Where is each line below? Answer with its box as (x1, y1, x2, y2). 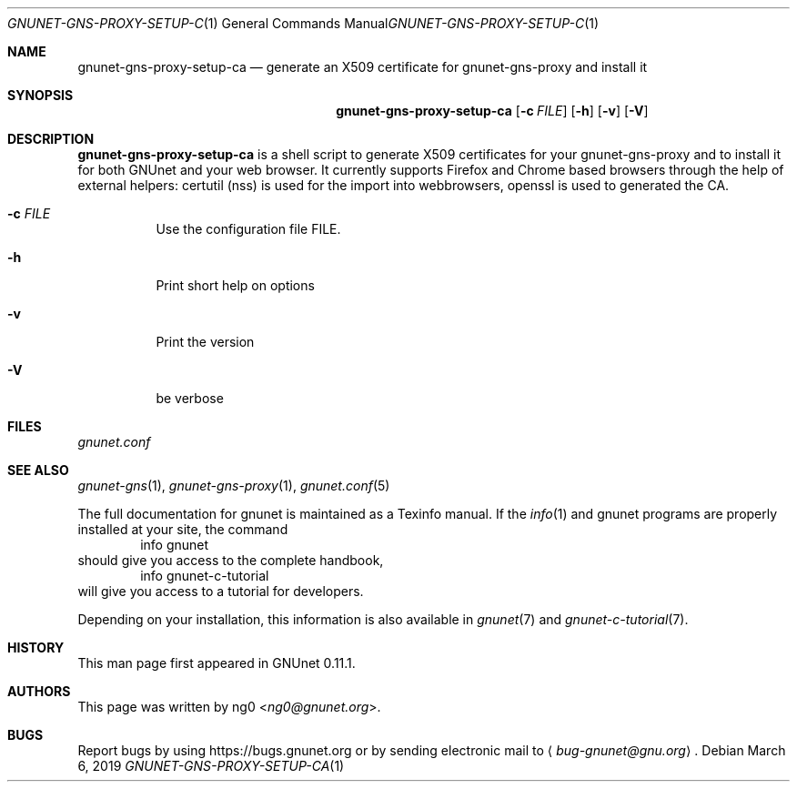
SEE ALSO (7, 462, 69, 478)
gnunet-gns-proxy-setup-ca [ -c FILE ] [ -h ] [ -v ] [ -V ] (336, 103, 649, 118)
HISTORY (7, 640, 65, 655)
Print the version (156, 334, 255, 349)
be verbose (156, 390, 224, 406)
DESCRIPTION (7, 131, 95, 147)
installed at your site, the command (77, 521, 288, 537)
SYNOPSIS (7, 87, 74, 103)
